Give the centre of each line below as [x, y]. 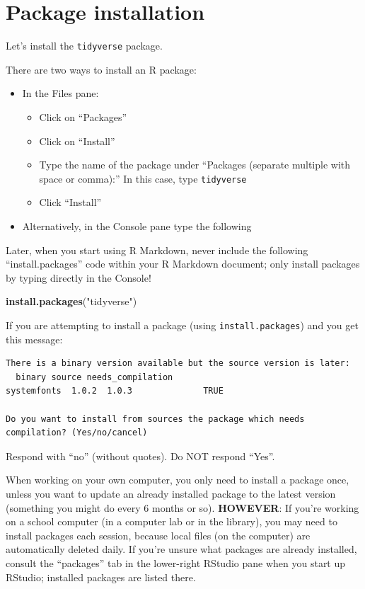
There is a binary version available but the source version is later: [178, 364]
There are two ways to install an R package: [101, 69]
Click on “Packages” [83, 116]
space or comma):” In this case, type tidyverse [143, 178]
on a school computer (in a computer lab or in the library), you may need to [172, 521]
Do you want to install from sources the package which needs [155, 419]
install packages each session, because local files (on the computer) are [158, 535]
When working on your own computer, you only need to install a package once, [178, 480]
